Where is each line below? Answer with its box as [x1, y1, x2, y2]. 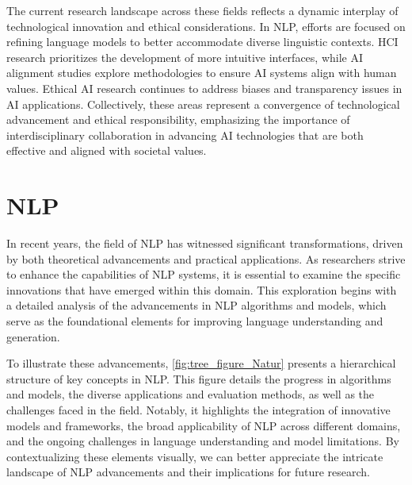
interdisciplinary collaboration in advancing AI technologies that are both [6, 126, 364, 143]
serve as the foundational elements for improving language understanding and [6, 313, 383, 329]
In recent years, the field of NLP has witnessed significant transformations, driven [6, 235, 403, 252]
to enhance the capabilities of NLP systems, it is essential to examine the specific [6, 266, 401, 283]
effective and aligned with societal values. [6, 142, 207, 159]
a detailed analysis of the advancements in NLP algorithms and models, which [6, 297, 387, 314]
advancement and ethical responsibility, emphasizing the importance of [6, 111, 350, 128]
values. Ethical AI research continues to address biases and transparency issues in [6, 79, 402, 96]
